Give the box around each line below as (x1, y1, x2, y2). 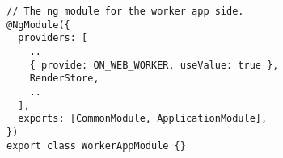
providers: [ (18, 32, 88, 44)
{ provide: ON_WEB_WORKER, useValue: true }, (29, 59, 279, 71)
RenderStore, (29, 73, 99, 85)
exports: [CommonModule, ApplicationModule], (18, 113, 268, 125)
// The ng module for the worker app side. (6, 6, 244, 17)
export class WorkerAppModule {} (6, 139, 186, 152)
